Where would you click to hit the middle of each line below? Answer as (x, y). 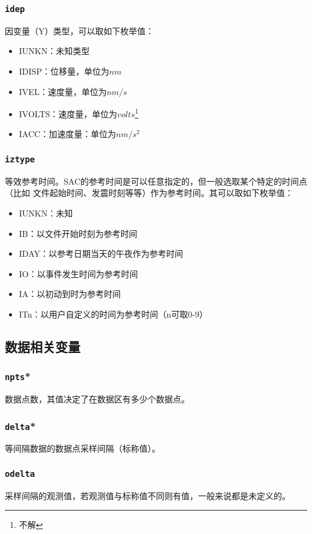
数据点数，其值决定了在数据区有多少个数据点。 (97, 399)
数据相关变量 (43, 346)
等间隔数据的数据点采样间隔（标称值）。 (82, 448)
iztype (20, 159)
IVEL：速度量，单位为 (63, 91)
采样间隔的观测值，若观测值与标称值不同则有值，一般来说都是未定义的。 (148, 495)
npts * (18, 376)
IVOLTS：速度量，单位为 (68, 113)
